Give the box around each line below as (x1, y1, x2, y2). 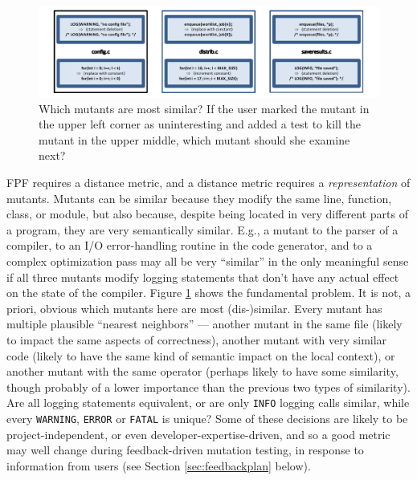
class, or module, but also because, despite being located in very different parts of (6, 205, 408, 222)
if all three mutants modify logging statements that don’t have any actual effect (6, 268, 399, 285)
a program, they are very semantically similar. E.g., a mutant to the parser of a (6, 221, 399, 238)
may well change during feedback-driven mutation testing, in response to (6, 441, 364, 458)
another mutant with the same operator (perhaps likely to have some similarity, (6, 363, 399, 380)
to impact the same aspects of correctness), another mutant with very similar (6, 331, 387, 348)
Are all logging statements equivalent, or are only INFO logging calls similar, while (6, 394, 410, 411)
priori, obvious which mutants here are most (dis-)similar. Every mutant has (6, 299, 382, 316)
